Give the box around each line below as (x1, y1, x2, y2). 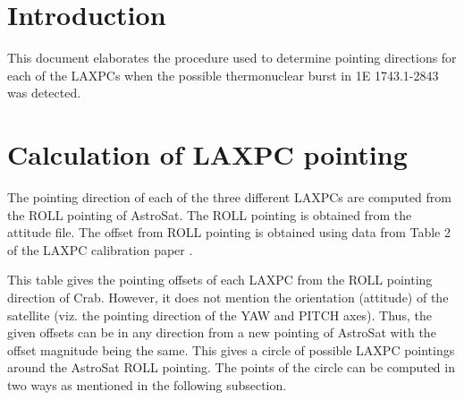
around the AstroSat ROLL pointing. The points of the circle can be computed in (7, 358, 455, 377)
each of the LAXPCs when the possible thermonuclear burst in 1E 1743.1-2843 (7, 65, 439, 84)
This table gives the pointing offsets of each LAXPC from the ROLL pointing (7, 270, 433, 289)
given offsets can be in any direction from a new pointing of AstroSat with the (7, 323, 436, 342)
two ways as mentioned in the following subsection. (7, 375, 287, 394)
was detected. (7, 83, 81, 102)
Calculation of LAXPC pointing (7, 136, 408, 173)
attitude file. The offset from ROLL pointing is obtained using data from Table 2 (7, 223, 451, 242)
